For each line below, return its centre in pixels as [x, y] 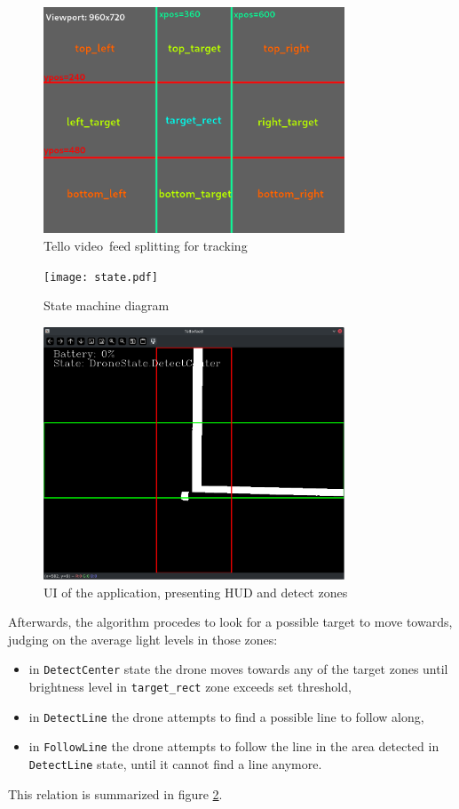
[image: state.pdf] [101, 277]
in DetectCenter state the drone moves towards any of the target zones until [238, 669]
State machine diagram [107, 305]
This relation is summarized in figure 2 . [115, 793]
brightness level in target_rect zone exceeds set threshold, [190, 687]
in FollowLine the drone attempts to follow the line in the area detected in [234, 746]
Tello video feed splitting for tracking [146, 245]
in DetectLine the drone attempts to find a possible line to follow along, [226, 716]
